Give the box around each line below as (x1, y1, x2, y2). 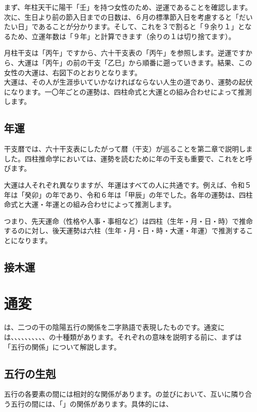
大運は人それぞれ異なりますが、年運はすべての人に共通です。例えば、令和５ (4, 179, 252, 190)
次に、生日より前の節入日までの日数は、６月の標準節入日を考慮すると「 (4, 11, 239, 22)
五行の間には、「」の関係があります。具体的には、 (10, 398, 173, 409)
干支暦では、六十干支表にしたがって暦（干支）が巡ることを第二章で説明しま (4, 144, 253, 154)
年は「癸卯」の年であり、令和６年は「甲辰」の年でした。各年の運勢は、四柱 (4, 189, 253, 200)
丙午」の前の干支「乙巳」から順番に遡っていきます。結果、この (45, 57, 252, 67)
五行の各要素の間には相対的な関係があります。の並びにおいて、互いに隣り (4, 389, 245, 399)
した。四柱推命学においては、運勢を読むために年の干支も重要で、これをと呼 (4, 153, 253, 163)
